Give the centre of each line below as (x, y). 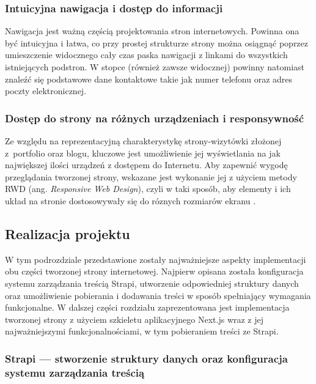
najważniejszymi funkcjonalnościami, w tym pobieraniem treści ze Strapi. (142, 331)
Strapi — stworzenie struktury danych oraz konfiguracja (146, 358)
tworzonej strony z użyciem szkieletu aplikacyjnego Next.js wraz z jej (134, 319)
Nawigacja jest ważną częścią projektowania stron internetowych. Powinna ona (152, 31)
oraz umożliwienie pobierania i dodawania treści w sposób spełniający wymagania (158, 295)
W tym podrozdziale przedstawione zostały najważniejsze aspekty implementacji (156, 259)
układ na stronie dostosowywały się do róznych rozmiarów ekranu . (130, 200)
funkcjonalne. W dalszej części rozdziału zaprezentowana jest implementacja (147, 307)
